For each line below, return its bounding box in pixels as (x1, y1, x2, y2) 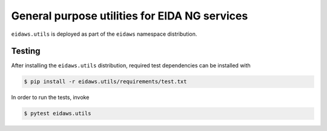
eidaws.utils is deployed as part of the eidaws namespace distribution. (11, 30, 197, 38)
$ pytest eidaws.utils (24, 110, 91, 117)
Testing (11, 46, 41, 56)
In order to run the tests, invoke (11, 94, 90, 101)
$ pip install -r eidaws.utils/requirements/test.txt (24, 78, 187, 85)
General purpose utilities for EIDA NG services (11, 9, 248, 22)
